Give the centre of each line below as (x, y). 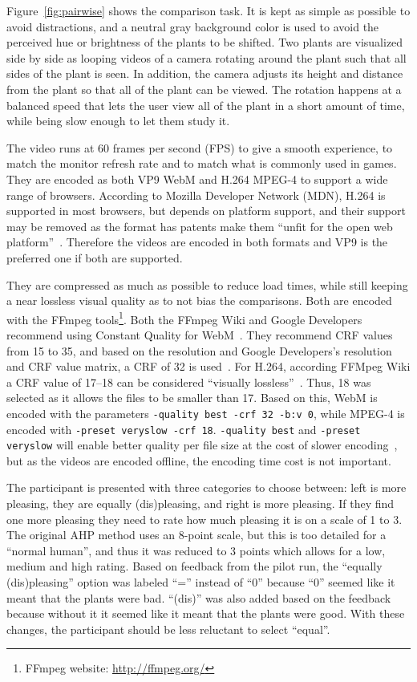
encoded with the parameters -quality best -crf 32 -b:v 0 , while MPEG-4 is (206, 413)
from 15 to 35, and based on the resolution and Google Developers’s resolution (199, 350)
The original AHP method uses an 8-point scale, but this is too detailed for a (196, 535)
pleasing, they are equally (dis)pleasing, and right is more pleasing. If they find (200, 503)
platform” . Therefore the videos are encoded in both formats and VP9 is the (197, 242)
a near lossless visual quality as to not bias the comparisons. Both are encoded (199, 300)
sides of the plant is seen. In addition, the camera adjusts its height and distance (205, 73)
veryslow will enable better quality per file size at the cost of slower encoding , (202, 445)
